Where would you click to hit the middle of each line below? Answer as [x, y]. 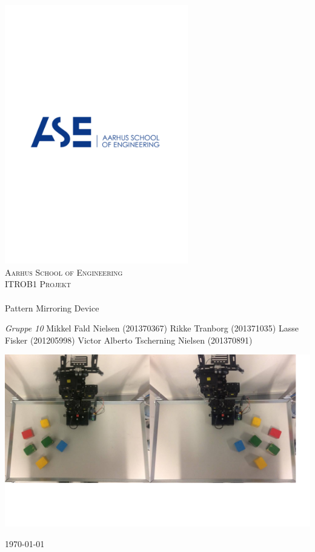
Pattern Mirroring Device [52, 308]
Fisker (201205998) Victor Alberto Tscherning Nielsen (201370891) [129, 340]
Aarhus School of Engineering [64, 272]
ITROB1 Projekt [38, 284]
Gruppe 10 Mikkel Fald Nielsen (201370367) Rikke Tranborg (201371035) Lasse [152, 328]
